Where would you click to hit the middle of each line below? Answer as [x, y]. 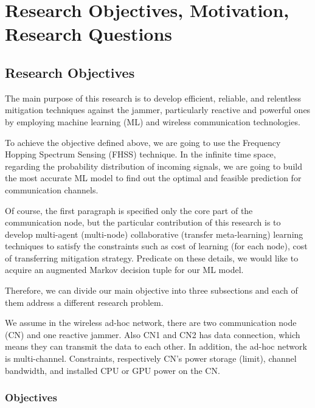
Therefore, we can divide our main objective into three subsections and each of [151, 290]
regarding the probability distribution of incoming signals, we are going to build [154, 166]
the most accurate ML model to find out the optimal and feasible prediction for [153, 178]
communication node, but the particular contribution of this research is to [143, 222]
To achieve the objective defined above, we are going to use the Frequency [143, 142]
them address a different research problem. [84, 302]
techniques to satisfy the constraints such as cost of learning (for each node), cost [156, 246]
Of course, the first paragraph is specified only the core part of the [129, 210]
